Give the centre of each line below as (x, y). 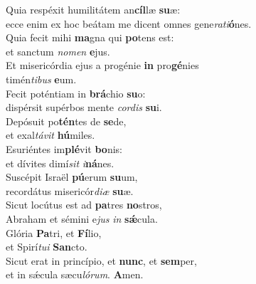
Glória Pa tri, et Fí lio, (54, 232)
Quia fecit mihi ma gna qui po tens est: (90, 37)
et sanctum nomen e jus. (58, 51)
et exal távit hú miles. (50, 135)
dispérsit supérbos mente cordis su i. (84, 107)
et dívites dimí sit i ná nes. (60, 163)
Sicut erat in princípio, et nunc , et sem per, (101, 260)
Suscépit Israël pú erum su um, (72, 177)
